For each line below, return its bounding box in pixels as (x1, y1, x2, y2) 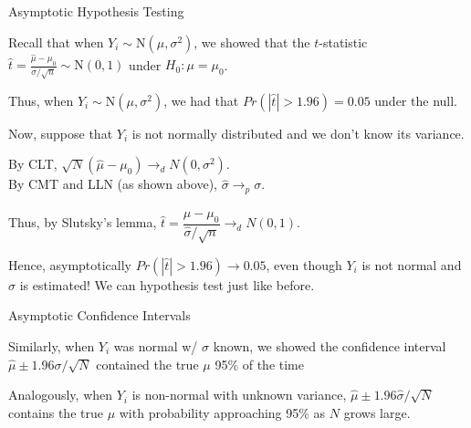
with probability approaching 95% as (119, 402, 326, 422)
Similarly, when (8, 336, 95, 355)
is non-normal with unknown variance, (131, 385, 347, 404)
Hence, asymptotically (8, 255, 132, 274)
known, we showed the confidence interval (213, 336, 446, 355)
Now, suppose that (8, 123, 113, 142)
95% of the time (215, 354, 304, 373)
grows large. (343, 402, 411, 422)
